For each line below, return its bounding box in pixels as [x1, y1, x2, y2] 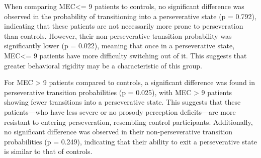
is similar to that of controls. [4, 146, 93, 156]
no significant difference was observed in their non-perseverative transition [4, 126, 233, 137]
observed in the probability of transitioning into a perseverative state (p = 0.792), [4, 11, 256, 21]
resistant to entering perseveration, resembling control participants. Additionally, [4, 116, 253, 127]
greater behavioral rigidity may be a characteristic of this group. [4, 60, 203, 70]
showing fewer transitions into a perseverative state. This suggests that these [4, 97, 241, 107]
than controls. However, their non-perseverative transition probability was [4, 30, 232, 41]
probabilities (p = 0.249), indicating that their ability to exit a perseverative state [4, 136, 257, 146]
